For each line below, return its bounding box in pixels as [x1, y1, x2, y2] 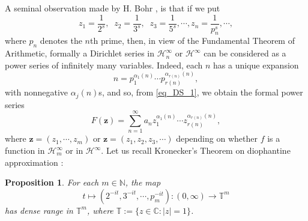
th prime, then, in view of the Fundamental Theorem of [90, 34, 295, 47]
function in [5, 144, 45, 157]
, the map [125, 176, 161, 189]
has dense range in [5, 204, 73, 216]
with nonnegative [5, 86, 68, 98]
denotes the [40, 34, 82, 47]
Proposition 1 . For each [5, 176, 99, 189]
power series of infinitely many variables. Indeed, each [5, 58, 203, 71]
